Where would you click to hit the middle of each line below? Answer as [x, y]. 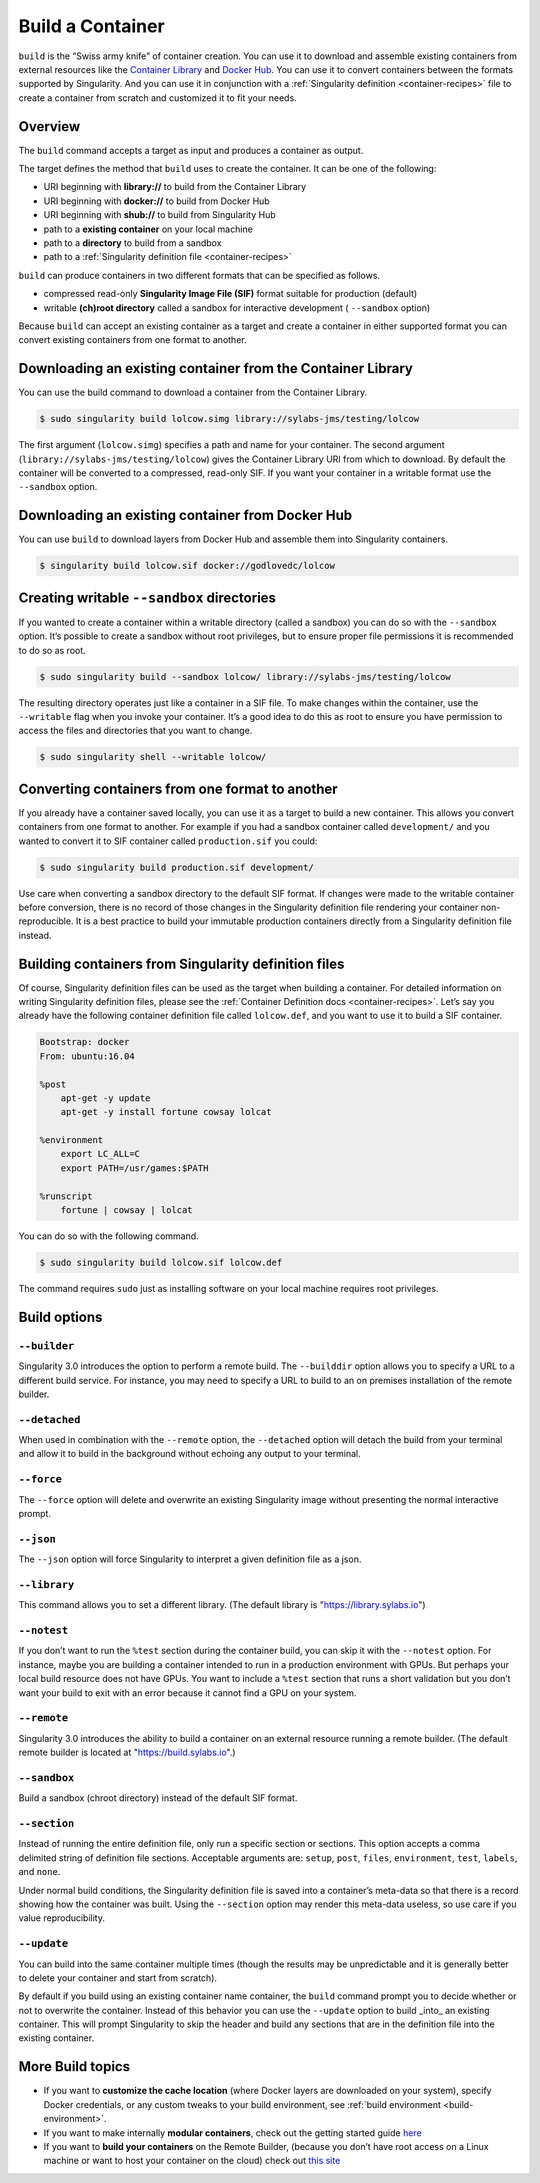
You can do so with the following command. [108, 1236]
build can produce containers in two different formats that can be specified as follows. [199, 275]
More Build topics [74, 2066]
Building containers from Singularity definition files [181, 963]
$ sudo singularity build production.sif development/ [176, 867]
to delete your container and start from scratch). [118, 1977]
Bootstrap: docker [84, 1042]
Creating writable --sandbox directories [147, 597]
